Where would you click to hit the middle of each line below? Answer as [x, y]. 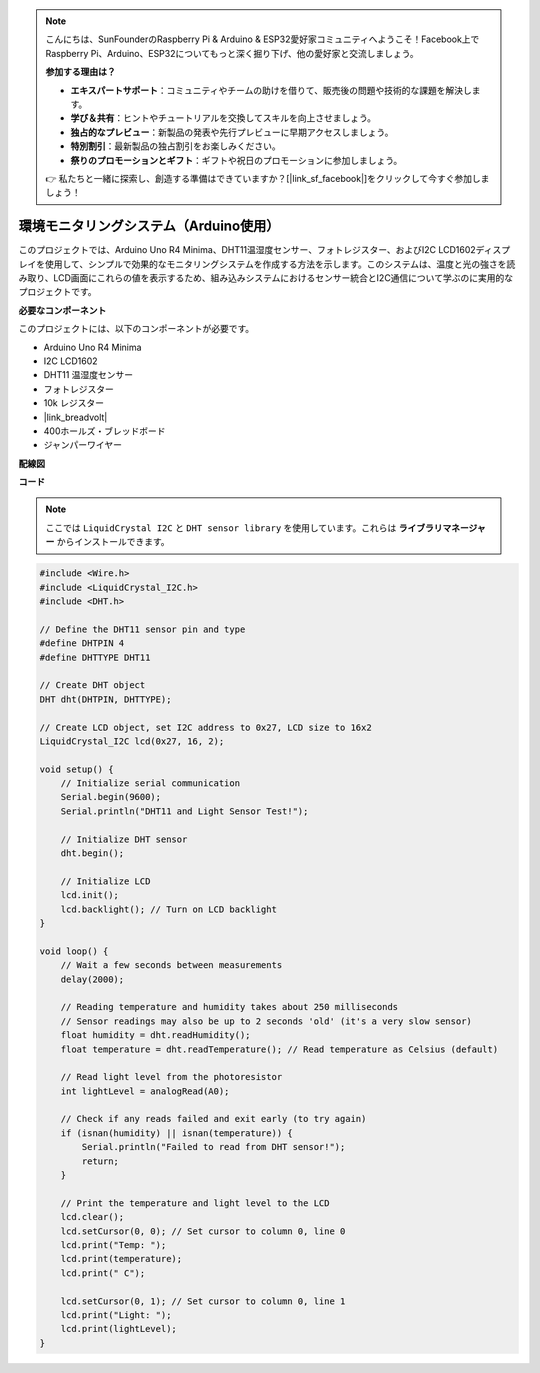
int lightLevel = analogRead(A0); [145, 1091]
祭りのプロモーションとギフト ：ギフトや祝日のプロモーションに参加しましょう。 [236, 160]
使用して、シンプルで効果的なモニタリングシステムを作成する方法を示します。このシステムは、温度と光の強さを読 [280, 264]
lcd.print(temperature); [121, 1259]
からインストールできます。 [113, 542]
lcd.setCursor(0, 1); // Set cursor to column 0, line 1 [203, 1301]
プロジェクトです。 [57, 292]
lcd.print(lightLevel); [118, 1329]
